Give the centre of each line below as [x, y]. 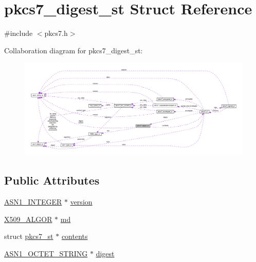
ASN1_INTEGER [33, 202]
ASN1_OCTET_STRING [46, 253]
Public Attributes [52, 180]
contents [75, 236]
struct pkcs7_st [29, 236]
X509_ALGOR [28, 219]
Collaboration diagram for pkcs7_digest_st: [74, 50]
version [81, 202]
